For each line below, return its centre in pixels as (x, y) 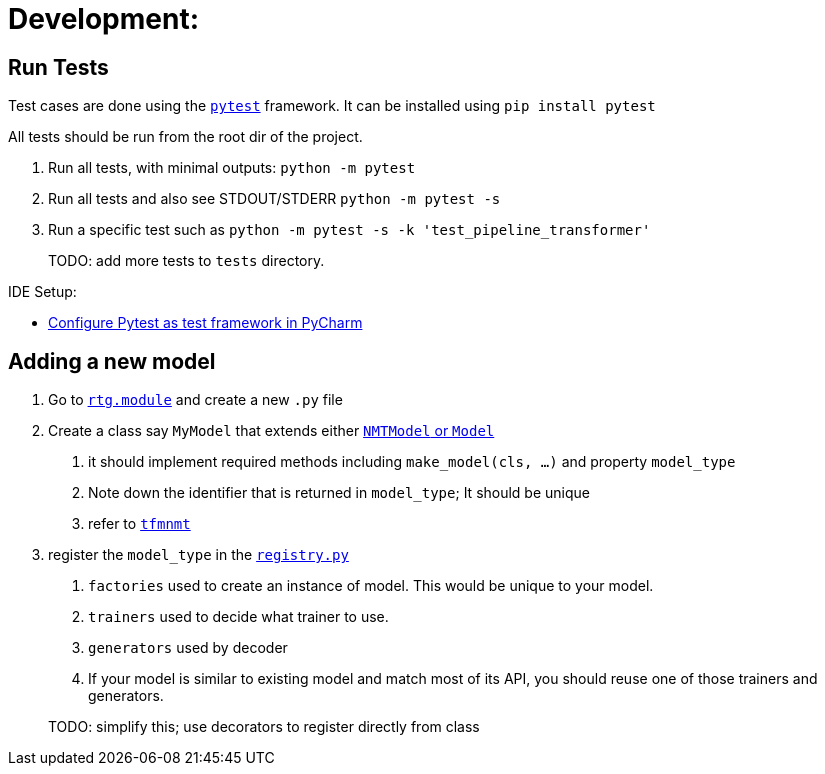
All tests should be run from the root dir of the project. (185, 137)
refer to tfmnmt (139, 524)
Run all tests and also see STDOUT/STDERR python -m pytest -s (274, 199)
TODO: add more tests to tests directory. (186, 261)
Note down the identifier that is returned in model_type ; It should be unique (339, 493)
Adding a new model (112, 361)
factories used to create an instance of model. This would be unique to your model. (371, 586)
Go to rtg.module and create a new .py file (195, 400)
